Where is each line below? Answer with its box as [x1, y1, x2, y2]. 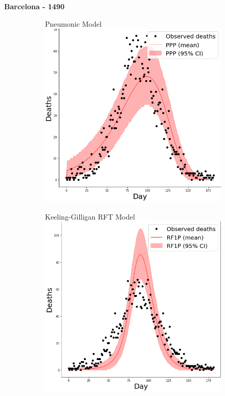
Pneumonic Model [45, 18, 102, 29]
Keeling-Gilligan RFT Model [45, 211, 135, 222]
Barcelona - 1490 [4, 1, 65, 11]
